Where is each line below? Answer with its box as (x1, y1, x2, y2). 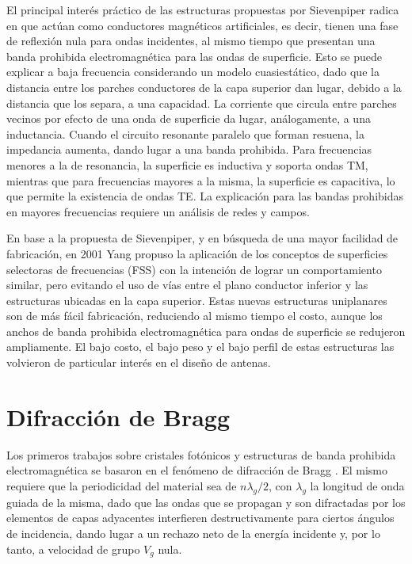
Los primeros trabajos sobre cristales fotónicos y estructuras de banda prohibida (6, 446, 396, 463)
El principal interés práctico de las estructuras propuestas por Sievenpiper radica (6, 2, 399, 17)
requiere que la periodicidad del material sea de (6, 477, 237, 494)
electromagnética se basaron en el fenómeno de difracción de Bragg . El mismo (6, 462, 387, 478)
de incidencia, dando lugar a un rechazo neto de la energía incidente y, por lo (6, 524, 380, 541)
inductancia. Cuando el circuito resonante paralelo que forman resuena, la (6, 125, 364, 142)
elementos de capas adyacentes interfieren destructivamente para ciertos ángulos (6, 509, 395, 526)
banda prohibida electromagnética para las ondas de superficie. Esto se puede (6, 48, 383, 64)
